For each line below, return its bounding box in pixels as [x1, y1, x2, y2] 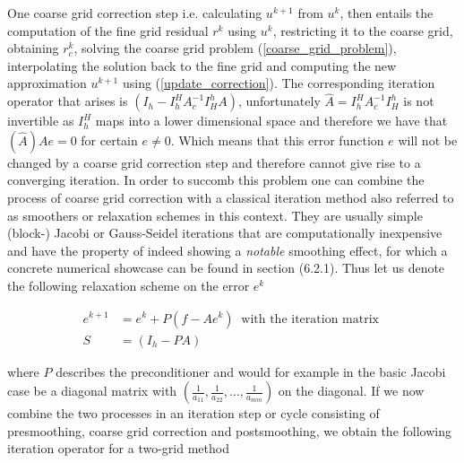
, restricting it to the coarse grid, [272, 21, 453, 39]
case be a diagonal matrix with [7, 381, 177, 400]
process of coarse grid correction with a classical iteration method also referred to [7, 188, 454, 206]
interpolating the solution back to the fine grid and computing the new [7, 56, 397, 74]
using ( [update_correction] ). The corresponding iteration [122, 74, 435, 92]
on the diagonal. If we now [278, 381, 425, 400]
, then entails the [339, 4, 434, 22]
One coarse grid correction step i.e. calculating [7, 4, 262, 22]
